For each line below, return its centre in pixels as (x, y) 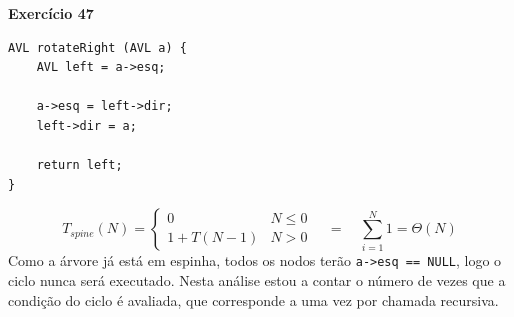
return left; (79, 165)
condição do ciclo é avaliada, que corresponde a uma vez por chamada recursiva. (253, 299)
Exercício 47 (51, 13)
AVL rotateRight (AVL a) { (97, 47)
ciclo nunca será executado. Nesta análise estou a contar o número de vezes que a (257, 280)
